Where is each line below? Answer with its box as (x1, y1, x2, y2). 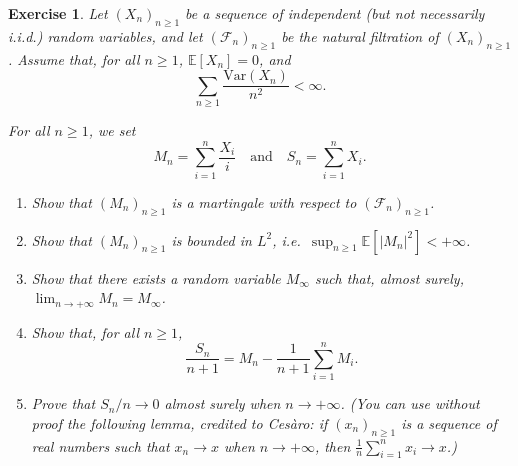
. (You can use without (340, 393, 480, 414)
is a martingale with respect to (171, 191, 357, 212)
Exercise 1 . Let (8, 3, 108, 23)
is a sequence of (401, 412, 497, 433)
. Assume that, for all (8, 48, 140, 69)
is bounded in (171, 229, 252, 250)
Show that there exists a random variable (31, 267, 281, 288)
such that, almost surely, (314, 267, 464, 288)
